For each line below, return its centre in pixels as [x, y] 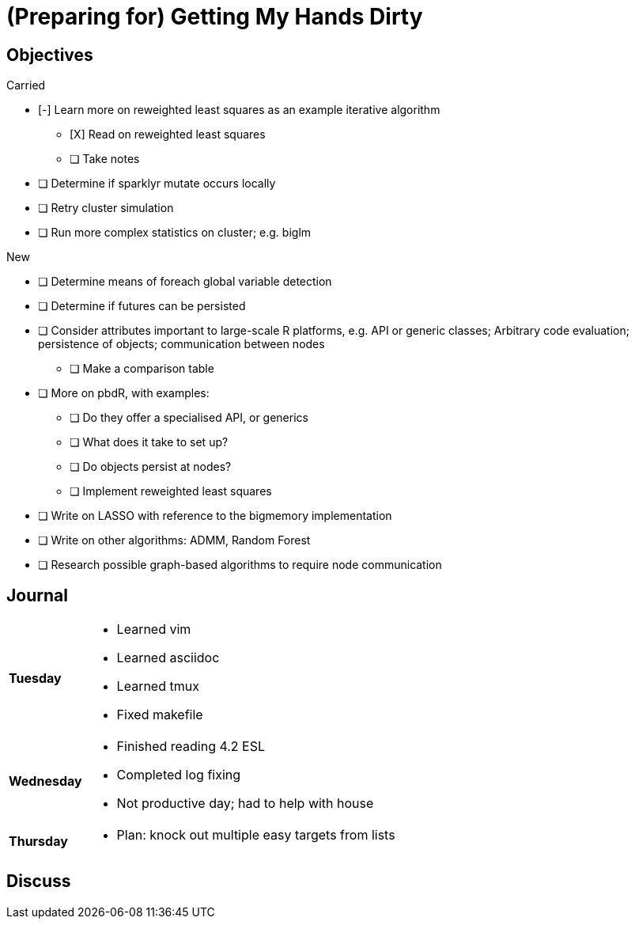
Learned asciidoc [168, 658]
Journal [37, 595]
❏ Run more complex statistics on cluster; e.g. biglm [175, 233]
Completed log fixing [179, 775]
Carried [26, 85]
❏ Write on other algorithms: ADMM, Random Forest [174, 540]
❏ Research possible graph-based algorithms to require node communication [240, 565]
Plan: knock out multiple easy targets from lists [256, 835]
